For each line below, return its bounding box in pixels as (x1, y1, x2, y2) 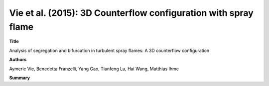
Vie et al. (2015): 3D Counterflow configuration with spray (9, 7, 254, 18)
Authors (9, 57, 27, 63)
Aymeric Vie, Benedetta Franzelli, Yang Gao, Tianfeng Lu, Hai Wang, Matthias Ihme (9, 66, 179, 72)
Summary (9, 75, 30, 81)
